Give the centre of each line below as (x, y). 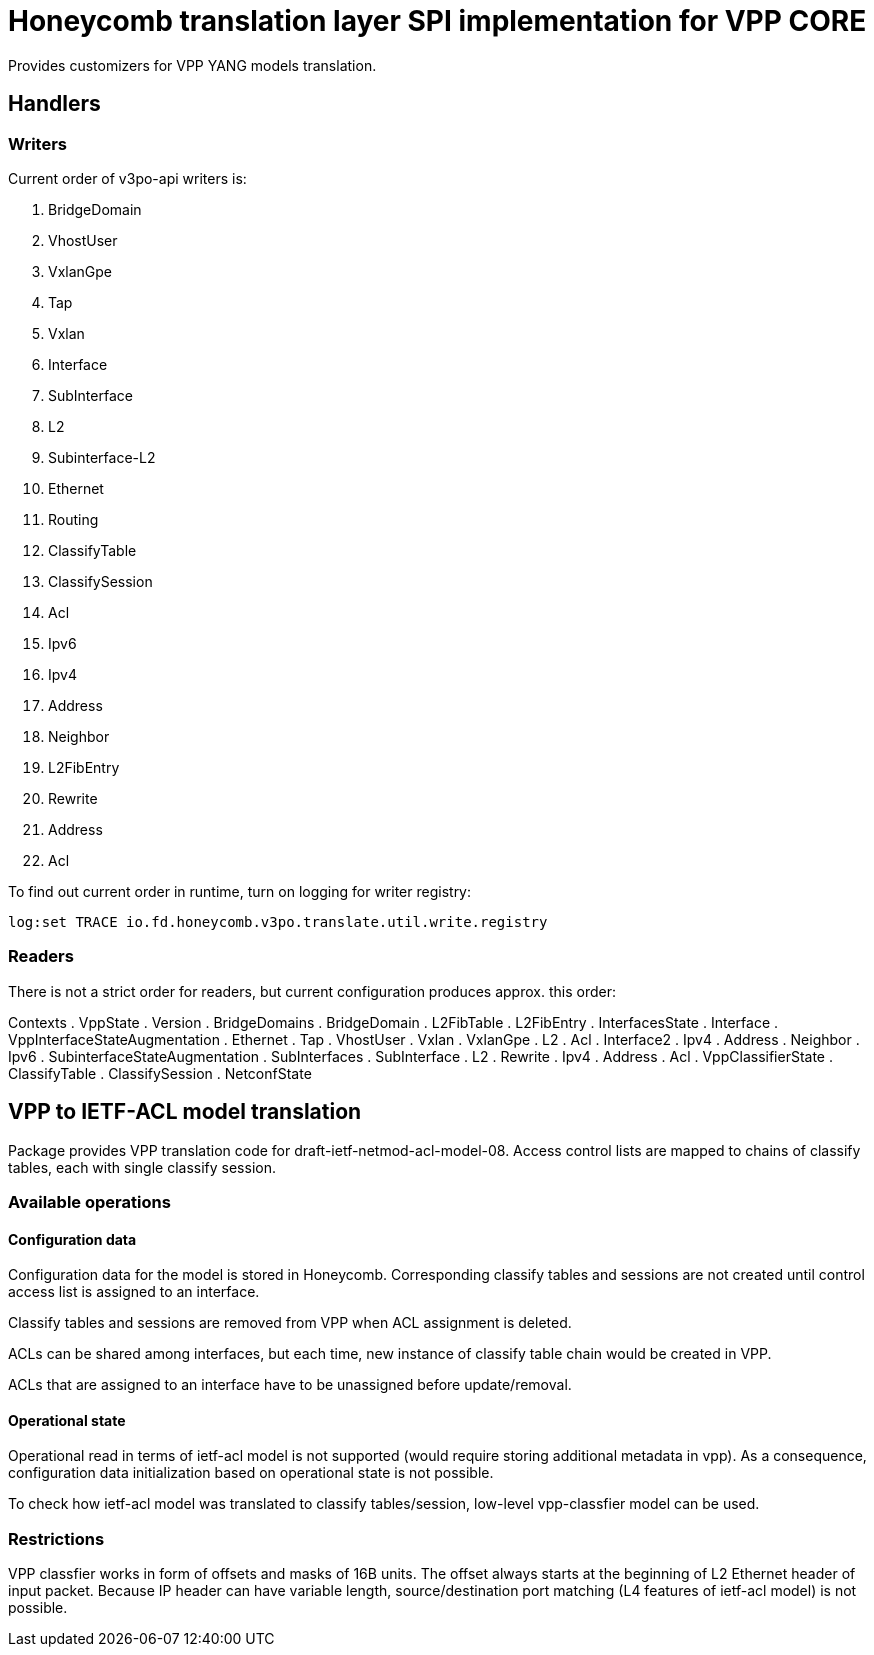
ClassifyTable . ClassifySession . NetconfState (160, 1073)
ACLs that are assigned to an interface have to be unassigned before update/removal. (290, 1385)
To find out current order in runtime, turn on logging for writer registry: (240, 891)
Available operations (89, 1201)
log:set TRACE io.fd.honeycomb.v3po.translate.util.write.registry (278, 921)
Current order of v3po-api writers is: (127, 178)
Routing (73, 519)
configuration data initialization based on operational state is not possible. (251, 1473)
